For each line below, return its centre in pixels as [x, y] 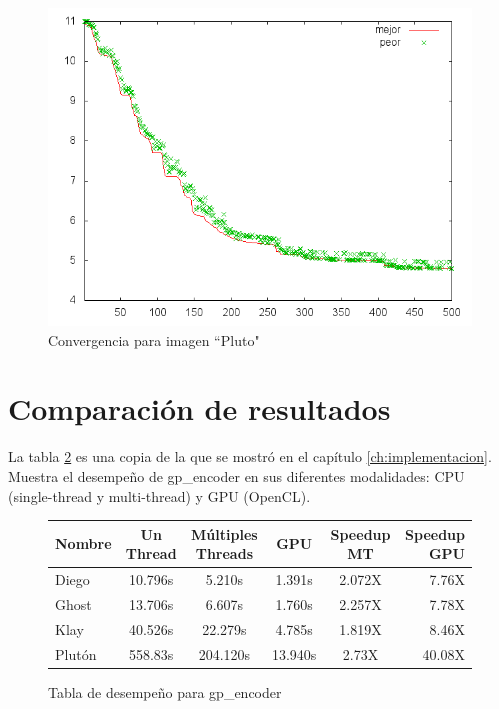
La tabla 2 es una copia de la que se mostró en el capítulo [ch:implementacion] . [250, 456]
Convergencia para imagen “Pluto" [154, 339]
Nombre [83, 543]
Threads [224, 553]
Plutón [76, 653]
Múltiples [224, 533]
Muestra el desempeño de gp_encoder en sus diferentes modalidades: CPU [236, 475]
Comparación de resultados [199, 408]
